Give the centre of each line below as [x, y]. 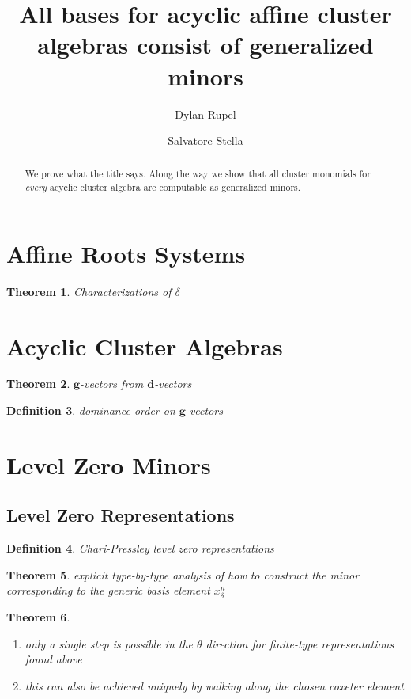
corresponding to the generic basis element [108, 590]
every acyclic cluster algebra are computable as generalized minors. [163, 187]
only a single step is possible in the [109, 643]
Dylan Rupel [205, 114]
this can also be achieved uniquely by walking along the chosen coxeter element [214, 685]
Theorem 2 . [38, 384]
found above [53, 659]
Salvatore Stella [205, 141]
